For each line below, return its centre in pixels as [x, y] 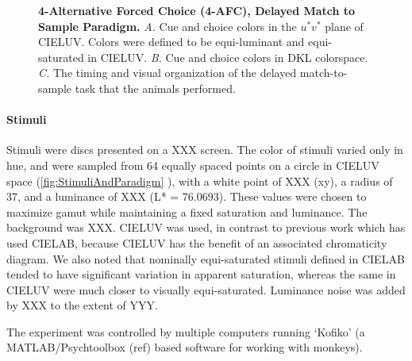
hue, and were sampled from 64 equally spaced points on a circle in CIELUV [193, 165]
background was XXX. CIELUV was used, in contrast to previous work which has [206, 227]
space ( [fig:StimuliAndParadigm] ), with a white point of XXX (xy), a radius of [200, 180]
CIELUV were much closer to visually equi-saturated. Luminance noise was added [206, 289]
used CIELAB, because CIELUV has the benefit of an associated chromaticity [197, 242]
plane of [344, 26]
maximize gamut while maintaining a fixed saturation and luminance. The [187, 211]
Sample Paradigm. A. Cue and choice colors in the [167, 26]
